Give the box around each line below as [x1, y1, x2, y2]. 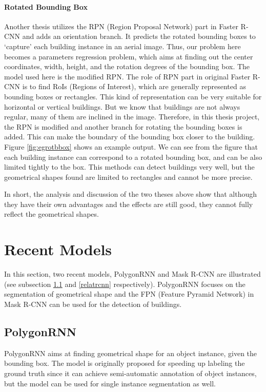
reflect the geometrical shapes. [4, 209, 99, 219]
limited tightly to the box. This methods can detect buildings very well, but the [4, 161, 255, 172]
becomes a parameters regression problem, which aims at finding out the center [4, 51, 253, 61]
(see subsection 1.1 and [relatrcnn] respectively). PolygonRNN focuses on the [4, 278, 245, 289]
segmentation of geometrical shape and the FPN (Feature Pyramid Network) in [4, 288, 254, 299]
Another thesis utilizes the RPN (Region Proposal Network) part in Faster [4, 20, 238, 31]
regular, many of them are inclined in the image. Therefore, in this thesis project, [4, 111, 260, 122]
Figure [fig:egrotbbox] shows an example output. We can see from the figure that [4, 141, 258, 152]
